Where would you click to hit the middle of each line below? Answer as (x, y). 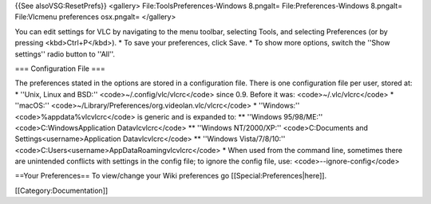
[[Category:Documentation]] (61, 190)
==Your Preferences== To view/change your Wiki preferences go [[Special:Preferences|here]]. (171, 176)
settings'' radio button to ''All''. (65, 54)
